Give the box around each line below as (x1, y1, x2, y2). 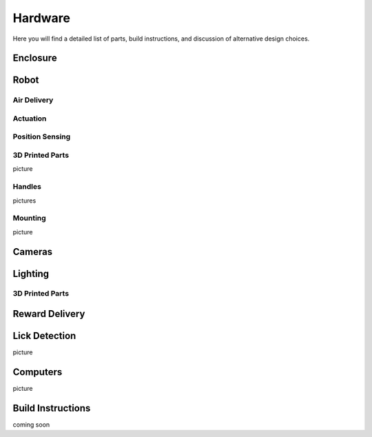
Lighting (12, 267, 50, 279)
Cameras (12, 245, 53, 258)
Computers (12, 366, 63, 378)
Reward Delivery (12, 308, 85, 320)
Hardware (12, 10, 70, 26)
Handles (12, 182, 41, 192)
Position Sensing (12, 132, 71, 141)
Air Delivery (12, 95, 54, 105)
